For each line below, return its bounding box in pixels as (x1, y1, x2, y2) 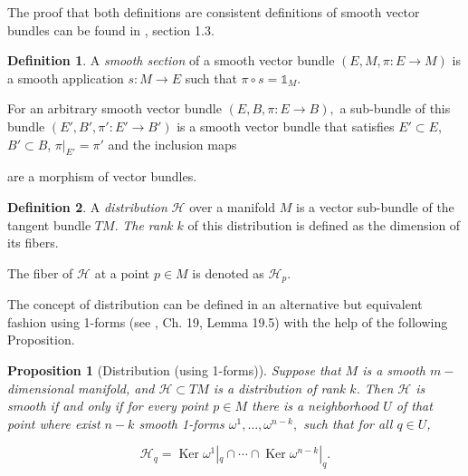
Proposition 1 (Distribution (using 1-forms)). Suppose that (7, 360, 341, 379)
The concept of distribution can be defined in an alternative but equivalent (7, 295, 423, 314)
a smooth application (7, 68, 124, 87)
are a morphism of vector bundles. (7, 167, 197, 186)
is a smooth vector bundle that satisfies (177, 116, 395, 135)
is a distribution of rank (213, 378, 346, 397)
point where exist (7, 413, 100, 432)
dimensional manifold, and (7, 378, 155, 397)
